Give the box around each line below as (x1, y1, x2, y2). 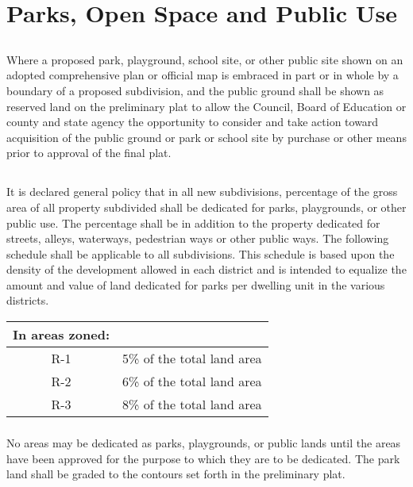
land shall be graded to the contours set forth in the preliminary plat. (6, 466, 345, 482)
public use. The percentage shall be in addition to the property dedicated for (6, 214, 380, 231)
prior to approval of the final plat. (6, 144, 172, 161)
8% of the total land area (122, 395, 262, 414)
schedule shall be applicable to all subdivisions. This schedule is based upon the (6, 245, 395, 262)
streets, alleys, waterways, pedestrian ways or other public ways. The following (6, 230, 389, 247)
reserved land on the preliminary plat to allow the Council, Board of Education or (6, 98, 407, 114)
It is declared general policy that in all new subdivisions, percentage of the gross (6, 183, 398, 200)
